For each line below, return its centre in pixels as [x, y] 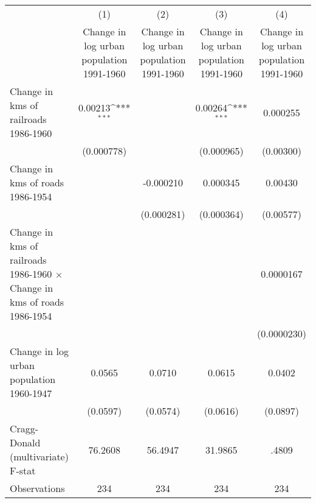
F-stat [23, 470]
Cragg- [24, 428]
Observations [37, 488]
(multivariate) [39, 456]
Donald [25, 442]
